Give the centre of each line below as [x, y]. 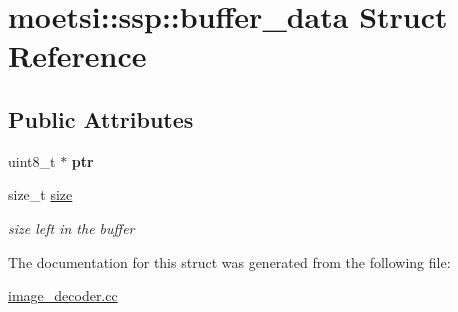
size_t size [40, 194]
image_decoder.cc [63, 295]
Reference [77, 55]
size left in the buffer [71, 227]
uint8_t [32, 160]
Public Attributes [101, 118]
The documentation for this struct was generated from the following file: [229, 261]
